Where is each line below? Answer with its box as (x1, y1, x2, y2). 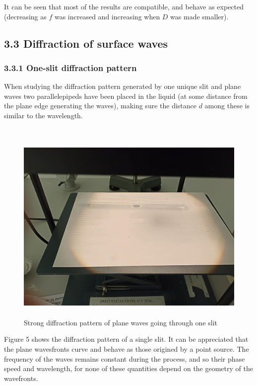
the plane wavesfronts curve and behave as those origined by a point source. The (4, 343, 249, 354)
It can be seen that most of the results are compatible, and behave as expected (4, 1, 244, 11)
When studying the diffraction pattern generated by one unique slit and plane (4, 81, 241, 91)
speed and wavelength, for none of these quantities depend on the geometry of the (4, 363, 253, 374)
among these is (204, 100, 250, 111)
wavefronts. (4, 373, 38, 383)
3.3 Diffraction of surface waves (4, 35, 168, 51)
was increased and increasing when (54, 11, 160, 21)
